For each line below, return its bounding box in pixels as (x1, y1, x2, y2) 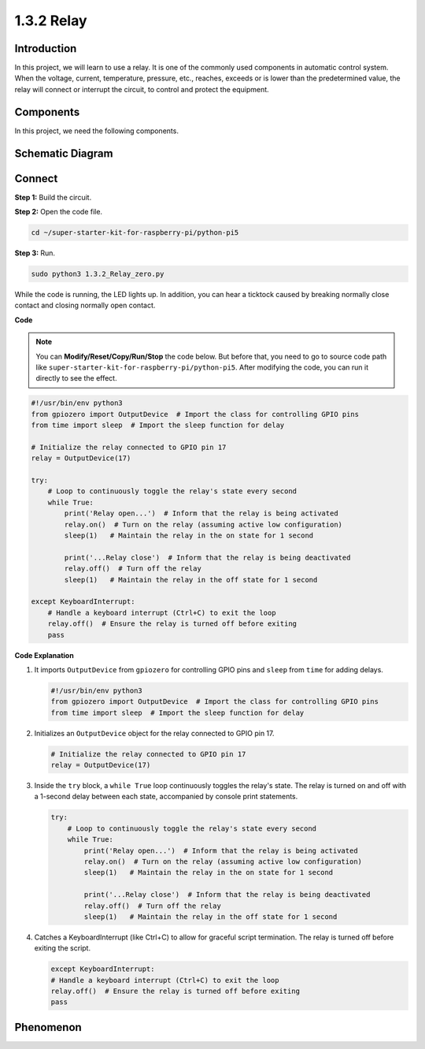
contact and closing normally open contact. (14, 300, 156, 311)
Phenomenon (14, 1021, 82, 1034)
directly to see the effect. (35, 374, 117, 383)
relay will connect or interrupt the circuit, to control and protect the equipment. (14, 84, 269, 94)
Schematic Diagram (14, 147, 113, 160)
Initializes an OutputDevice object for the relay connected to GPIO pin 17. (34, 728, 275, 738)
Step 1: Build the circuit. (14, 192, 92, 202)
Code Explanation (14, 650, 74, 660)
